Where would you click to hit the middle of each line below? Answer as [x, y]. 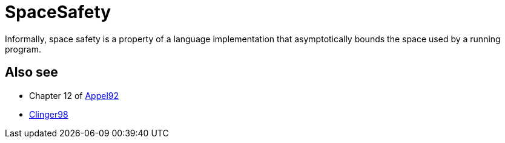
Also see [31, 72]
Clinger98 [49, 114]
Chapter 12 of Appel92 [74, 95]
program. [23, 49]
